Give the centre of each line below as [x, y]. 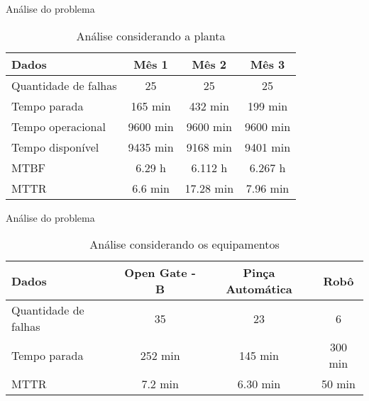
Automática [259, 289]
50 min [338, 384]
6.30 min [259, 384]
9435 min [151, 147]
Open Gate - [160, 273]
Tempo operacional [59, 126]
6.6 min [151, 188]
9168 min [209, 147]
